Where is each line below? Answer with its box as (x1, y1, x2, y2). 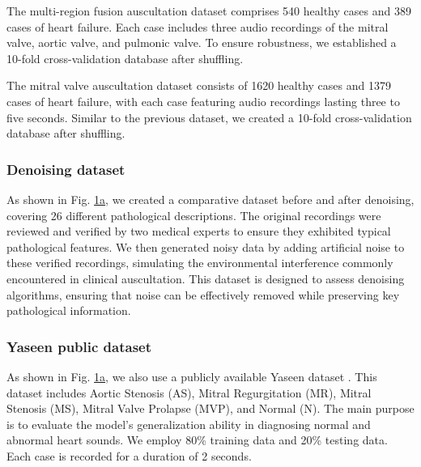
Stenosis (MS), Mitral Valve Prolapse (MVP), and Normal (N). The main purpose (6, 400, 415, 417)
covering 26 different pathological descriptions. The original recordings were (6, 206, 381, 223)
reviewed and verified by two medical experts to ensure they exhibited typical (6, 223, 391, 240)
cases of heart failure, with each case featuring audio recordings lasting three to (6, 92, 400, 109)
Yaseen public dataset (6, 336, 152, 356)
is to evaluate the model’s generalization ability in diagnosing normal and (6, 415, 371, 432)
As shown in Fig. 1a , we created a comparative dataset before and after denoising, (6, 190, 415, 207)
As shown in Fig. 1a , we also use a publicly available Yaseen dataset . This (6, 367, 377, 384)
